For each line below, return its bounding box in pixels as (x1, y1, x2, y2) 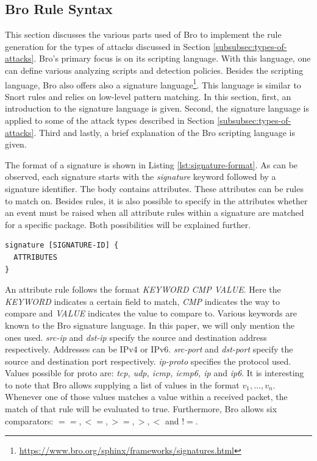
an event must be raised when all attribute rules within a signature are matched (5, 206, 304, 219)
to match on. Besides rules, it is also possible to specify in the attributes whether (5, 194, 308, 207)
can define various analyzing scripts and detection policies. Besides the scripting (5, 63, 304, 76)
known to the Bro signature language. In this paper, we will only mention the (5, 318, 294, 331)
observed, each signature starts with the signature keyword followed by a (5, 170, 276, 183)
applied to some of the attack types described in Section (5, 114, 215, 127)
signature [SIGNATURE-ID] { (5, 241, 119, 250)
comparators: (5, 414, 54, 427)
